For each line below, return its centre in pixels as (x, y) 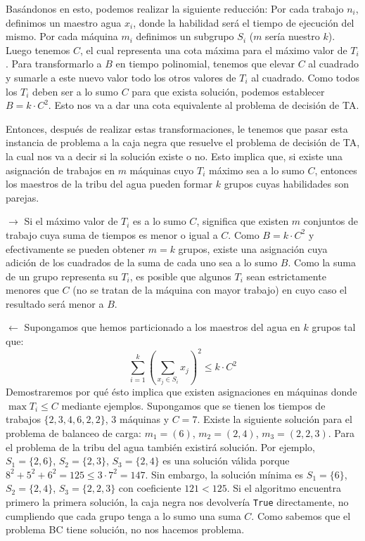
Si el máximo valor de (71, 221)
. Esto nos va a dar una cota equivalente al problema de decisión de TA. (204, 105)
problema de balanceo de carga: (73, 432)
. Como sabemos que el (301, 515)
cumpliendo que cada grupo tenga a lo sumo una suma (123, 515)
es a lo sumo (160, 221)
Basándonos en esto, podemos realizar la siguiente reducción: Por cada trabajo (175, 8)
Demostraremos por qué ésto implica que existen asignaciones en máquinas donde (181, 392)
